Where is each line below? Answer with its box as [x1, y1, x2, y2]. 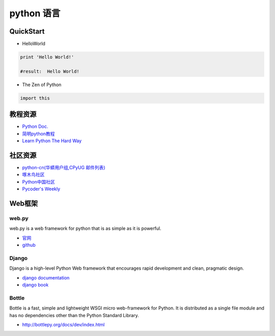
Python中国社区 [22, 178, 56, 185]
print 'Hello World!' [20, 54, 74, 60]
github [22, 242, 36, 248]
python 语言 [9, 8, 61, 19]
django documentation [22, 274, 70, 280]
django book [22, 282, 49, 288]
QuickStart [9, 27, 45, 36]
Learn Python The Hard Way [22, 138, 82, 144]
